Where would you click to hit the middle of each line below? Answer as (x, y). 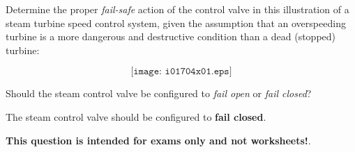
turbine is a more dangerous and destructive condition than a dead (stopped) (171, 36)
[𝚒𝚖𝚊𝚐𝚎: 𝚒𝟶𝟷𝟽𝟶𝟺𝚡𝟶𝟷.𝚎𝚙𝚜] (181, 72)
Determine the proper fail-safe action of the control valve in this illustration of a (177, 9)
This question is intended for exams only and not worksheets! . (158, 140)
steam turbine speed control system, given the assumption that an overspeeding (176, 23)
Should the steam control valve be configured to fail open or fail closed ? (159, 93)
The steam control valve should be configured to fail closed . (136, 116)
